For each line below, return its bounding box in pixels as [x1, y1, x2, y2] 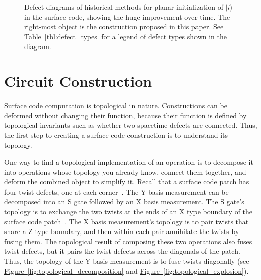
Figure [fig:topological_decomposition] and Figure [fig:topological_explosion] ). [4, 265, 249, 276]
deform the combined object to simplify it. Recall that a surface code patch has [4, 176, 249, 187]
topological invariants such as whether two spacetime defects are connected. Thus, [4, 120, 257, 130]
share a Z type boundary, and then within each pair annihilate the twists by [4, 226, 239, 237]
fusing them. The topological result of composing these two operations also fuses [4, 236, 252, 246]
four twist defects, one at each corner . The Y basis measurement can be [4, 186, 229, 197]
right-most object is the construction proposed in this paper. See [24, 21, 224, 32]
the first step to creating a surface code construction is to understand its [4, 129, 228, 140]
